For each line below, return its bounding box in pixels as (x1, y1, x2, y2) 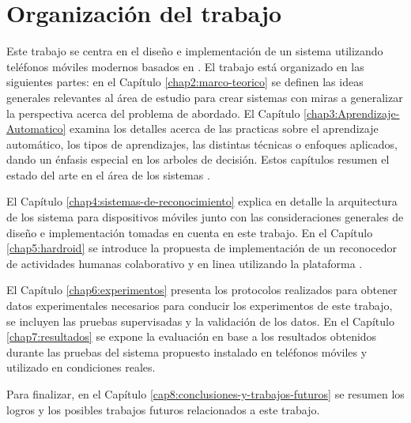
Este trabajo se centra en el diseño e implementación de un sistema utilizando (6, 43, 383, 59)
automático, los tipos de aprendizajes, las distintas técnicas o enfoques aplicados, (6, 135, 398, 152)
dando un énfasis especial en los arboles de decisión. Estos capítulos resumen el (6, 151, 390, 168)
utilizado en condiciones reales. (6, 359, 156, 376)
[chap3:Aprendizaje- (304, 104, 400, 121)
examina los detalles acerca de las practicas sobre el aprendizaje (70, 120, 379, 137)
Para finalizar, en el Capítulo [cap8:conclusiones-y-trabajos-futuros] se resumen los (6, 386, 405, 402)
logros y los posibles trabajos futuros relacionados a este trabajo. (6, 401, 320, 417)
